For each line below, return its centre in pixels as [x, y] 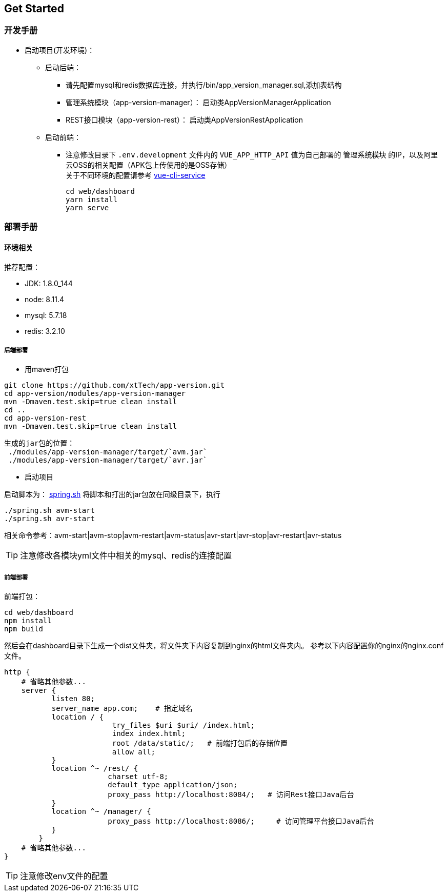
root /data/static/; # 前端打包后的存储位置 [200, 743]
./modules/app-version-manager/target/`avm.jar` [108, 452]
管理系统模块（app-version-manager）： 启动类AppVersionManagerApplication [198, 102]
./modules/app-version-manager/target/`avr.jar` [108, 460]
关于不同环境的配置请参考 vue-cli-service [136, 175]
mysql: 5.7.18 [46, 315]
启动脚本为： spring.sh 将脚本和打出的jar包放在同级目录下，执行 [112, 494]
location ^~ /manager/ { [101, 811]
